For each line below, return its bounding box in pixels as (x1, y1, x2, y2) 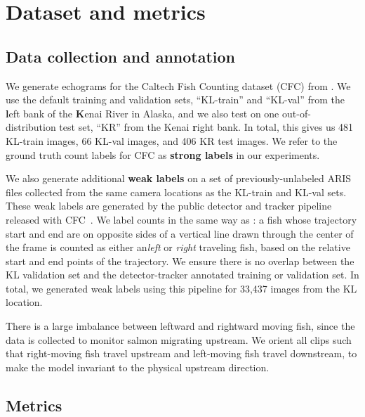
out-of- (281, 105, 311, 120)
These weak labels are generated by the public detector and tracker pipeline (6, 198, 332, 213)
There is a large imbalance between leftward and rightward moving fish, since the (6, 319, 355, 333)
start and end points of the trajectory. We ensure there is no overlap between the (6, 253, 354, 268)
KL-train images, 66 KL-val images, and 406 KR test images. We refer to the (6, 133, 338, 148)
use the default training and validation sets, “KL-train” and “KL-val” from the (6, 92, 345, 107)
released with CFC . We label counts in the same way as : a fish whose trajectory (6, 212, 357, 226)
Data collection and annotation (6, 45, 236, 67)
